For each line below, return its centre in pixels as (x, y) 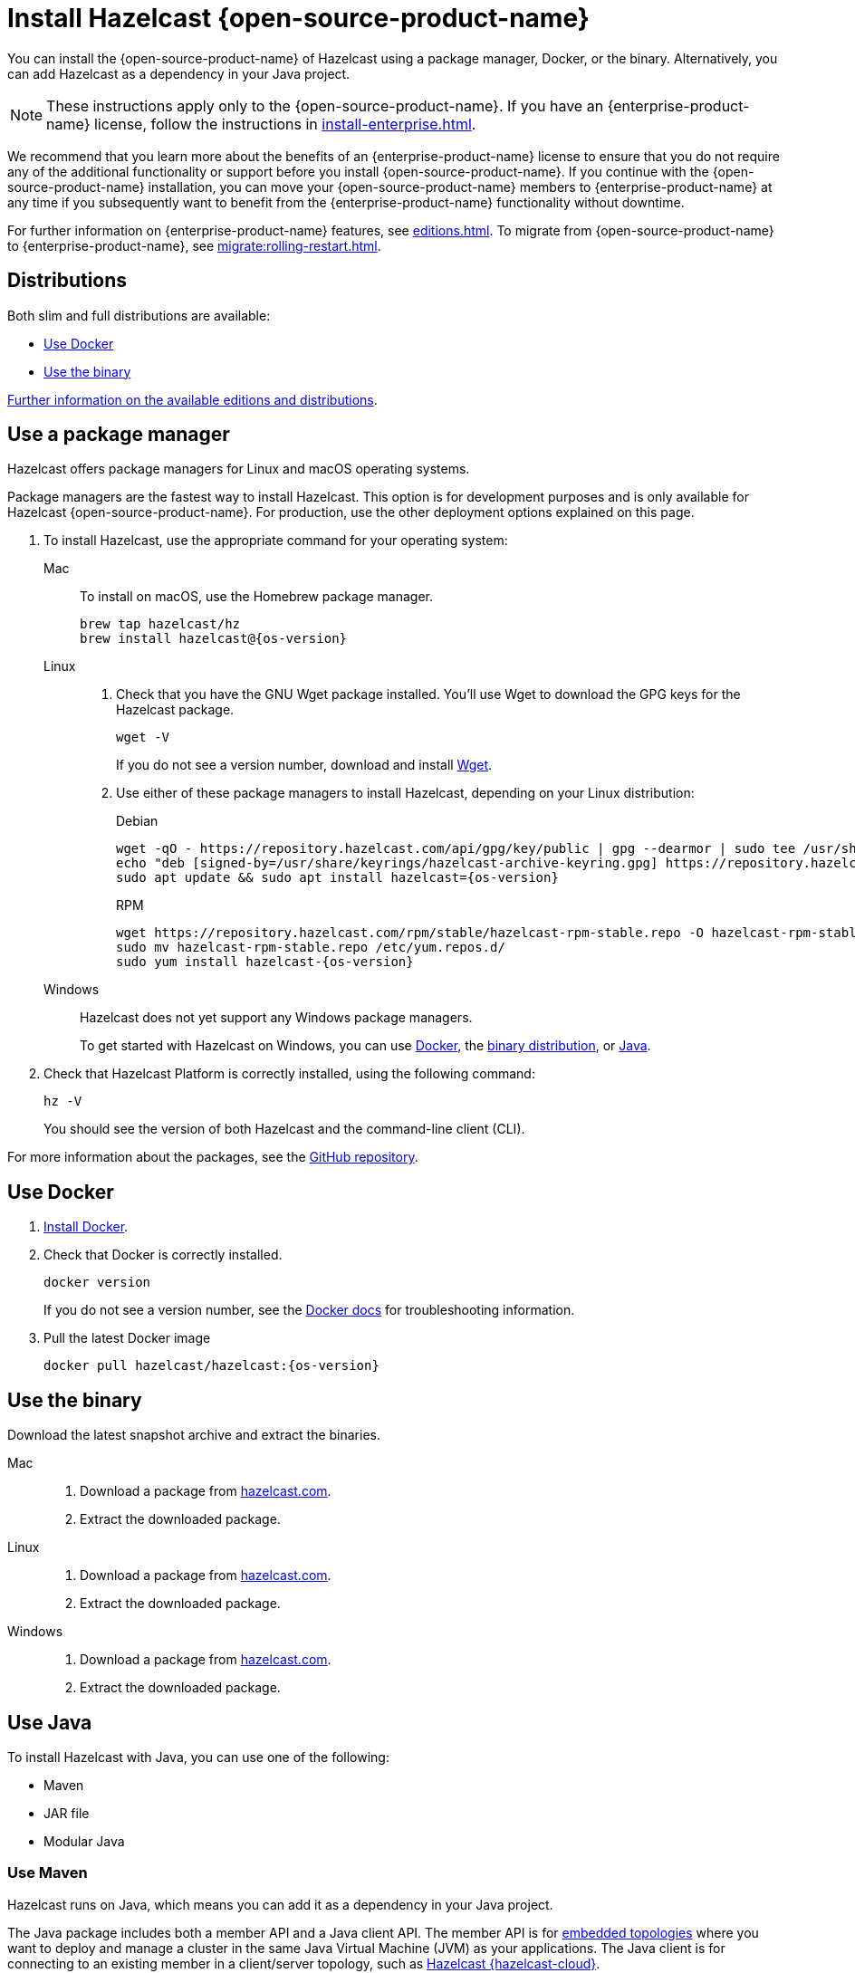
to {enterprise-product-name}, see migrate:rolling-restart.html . (194, 245)
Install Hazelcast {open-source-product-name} (298, 18)
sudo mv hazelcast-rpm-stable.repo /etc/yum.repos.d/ (311, 948)
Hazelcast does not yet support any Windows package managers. (276, 1018)
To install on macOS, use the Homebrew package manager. (257, 597)
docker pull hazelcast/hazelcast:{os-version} (211, 1366)
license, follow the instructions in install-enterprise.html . (285, 124)
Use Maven (48, 1873)
